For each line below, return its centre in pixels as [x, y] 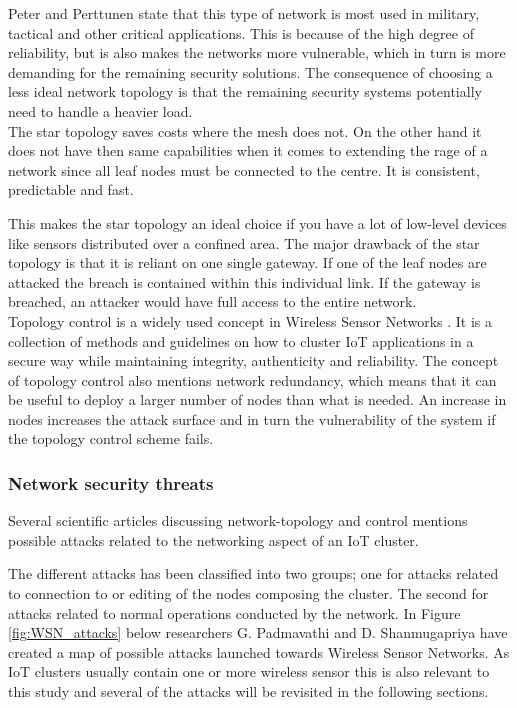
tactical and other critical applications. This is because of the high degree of [241, 32]
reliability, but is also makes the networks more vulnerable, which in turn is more [257, 52]
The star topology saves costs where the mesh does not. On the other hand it [245, 130]
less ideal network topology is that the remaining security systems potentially [245, 91]
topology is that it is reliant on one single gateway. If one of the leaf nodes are [247, 262]
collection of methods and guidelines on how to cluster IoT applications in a [241, 340]
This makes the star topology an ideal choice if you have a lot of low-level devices [257, 222]
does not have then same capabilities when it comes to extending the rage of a [248, 150]
